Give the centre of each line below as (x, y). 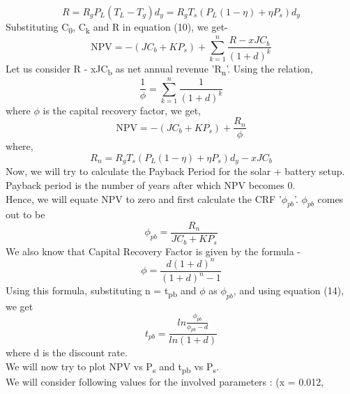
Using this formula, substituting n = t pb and (101, 291)
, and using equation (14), (289, 290)
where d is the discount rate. (67, 353)
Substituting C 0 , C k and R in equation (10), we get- (117, 28)
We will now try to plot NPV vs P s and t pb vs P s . (113, 367)
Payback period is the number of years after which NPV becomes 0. (151, 185)
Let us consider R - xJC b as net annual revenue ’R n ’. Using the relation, (159, 69)
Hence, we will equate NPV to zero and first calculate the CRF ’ (144, 198)
